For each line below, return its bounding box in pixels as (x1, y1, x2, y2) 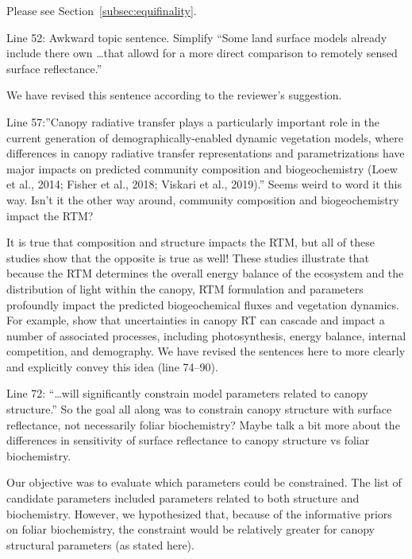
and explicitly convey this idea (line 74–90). (6, 358, 218, 375)
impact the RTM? (6, 207, 94, 223)
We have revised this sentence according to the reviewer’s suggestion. (6, 87, 342, 103)
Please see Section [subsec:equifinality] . (6, 2, 197, 18)
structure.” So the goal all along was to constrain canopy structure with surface (6, 401, 392, 417)
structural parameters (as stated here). (6, 536, 194, 553)
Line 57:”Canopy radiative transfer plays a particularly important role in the (6, 113, 380, 130)
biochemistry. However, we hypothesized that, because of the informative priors (6, 505, 392, 522)
